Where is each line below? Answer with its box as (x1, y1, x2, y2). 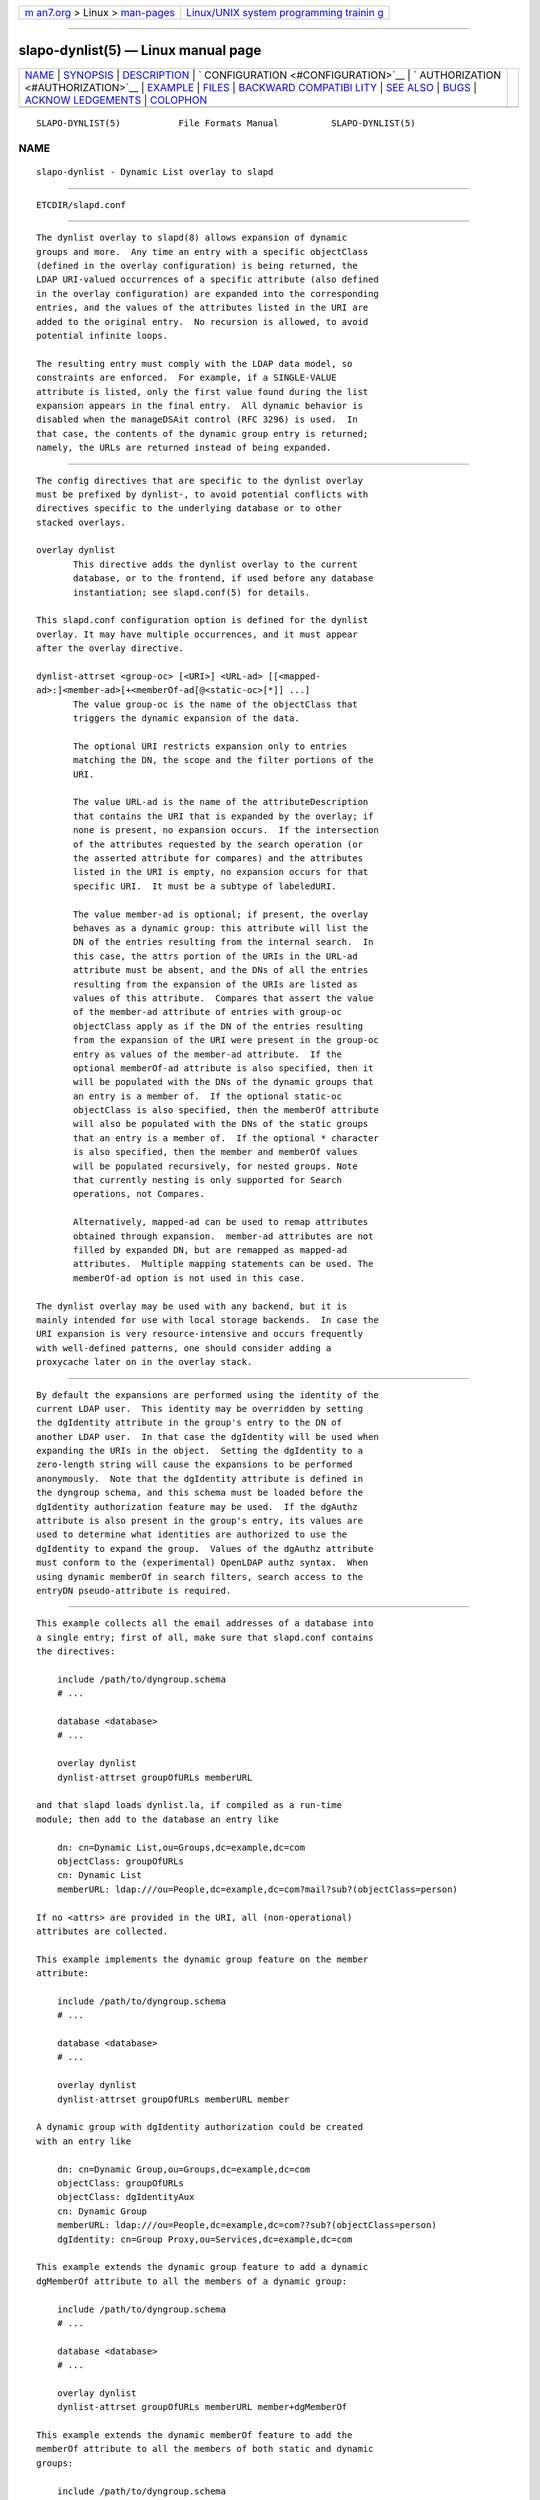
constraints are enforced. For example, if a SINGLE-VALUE (36, 372, 337, 384)
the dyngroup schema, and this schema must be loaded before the (36, 1487, 364, 1499)
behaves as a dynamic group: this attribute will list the (73, 923, 369, 934)
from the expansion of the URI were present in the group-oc (73, 1035, 379, 1046)
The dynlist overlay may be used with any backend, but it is (36, 1300, 348, 1312)
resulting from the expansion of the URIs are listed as (73, 978, 359, 990)
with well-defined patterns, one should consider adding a (36, 1342, 332, 1354)
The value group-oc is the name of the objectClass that (73, 698, 359, 710)
